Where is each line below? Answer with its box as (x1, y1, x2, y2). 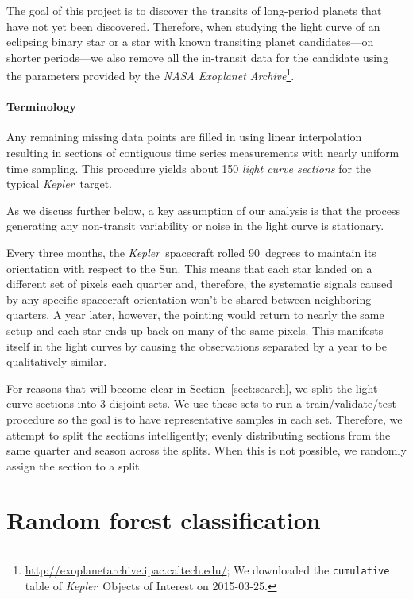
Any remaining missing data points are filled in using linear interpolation (6, 129, 362, 145)
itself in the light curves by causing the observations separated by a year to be (6, 337, 387, 354)
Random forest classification (6, 504, 321, 536)
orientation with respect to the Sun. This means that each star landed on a (6, 259, 372, 276)
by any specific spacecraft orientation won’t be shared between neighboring (6, 290, 372, 307)
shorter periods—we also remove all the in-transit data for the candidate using (6, 48, 388, 65)
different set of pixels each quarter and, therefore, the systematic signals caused (6, 275, 393, 292)
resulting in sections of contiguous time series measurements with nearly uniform (6, 144, 399, 161)
